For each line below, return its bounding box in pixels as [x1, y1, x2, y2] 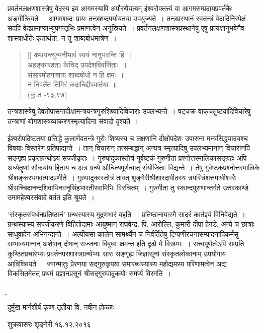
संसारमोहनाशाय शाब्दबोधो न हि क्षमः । [27, 69, 124, 80]
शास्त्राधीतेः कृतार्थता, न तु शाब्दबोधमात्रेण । [8, 32, 117, 43]
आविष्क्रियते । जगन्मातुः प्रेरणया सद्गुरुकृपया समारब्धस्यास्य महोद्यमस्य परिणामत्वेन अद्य [8, 258, 227, 269]
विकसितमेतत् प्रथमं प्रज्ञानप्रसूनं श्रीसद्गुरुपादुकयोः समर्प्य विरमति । [8, 268, 171, 279]
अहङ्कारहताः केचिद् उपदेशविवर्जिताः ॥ [27, 59, 126, 70]
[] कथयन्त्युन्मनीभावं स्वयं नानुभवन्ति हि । [27, 49, 133, 60]
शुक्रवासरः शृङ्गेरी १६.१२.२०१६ [8, 319, 91, 329]
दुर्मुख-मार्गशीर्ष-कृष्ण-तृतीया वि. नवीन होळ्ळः [8, 302, 114, 312]
